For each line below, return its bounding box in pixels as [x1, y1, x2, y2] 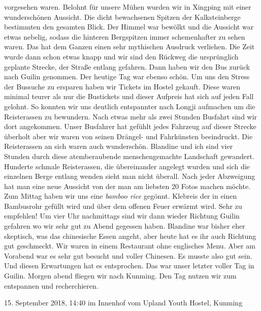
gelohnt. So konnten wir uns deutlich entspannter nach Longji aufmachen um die [4, 101, 255, 111]
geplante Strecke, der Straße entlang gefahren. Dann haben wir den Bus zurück [4, 61, 250, 72]
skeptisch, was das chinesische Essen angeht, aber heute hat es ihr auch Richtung [4, 230, 256, 241]
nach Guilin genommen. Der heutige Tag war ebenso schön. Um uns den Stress [4, 71, 250, 82]
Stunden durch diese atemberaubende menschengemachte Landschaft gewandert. [4, 150, 254, 161]
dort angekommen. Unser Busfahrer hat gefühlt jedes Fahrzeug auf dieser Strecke [4, 121, 256, 132]
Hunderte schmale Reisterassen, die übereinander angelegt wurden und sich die [4, 161, 250, 171]
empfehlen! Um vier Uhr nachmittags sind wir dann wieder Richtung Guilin [4, 210, 240, 221]
